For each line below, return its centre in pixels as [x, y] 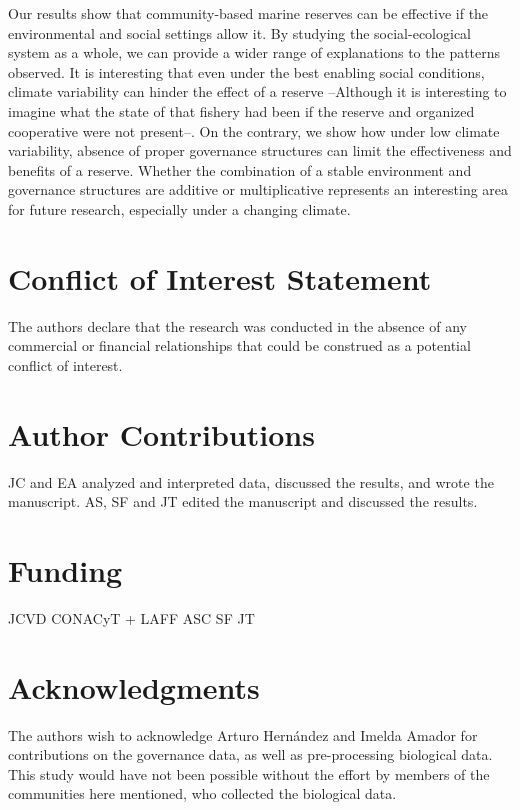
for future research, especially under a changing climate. [179, 208]
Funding [65, 569]
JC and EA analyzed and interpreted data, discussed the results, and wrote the [251, 481]
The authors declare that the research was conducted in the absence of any [237, 325]
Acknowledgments [134, 686]
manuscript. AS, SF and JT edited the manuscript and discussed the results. [243, 501]
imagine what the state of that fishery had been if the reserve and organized [241, 110]
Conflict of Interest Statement [220, 277]
